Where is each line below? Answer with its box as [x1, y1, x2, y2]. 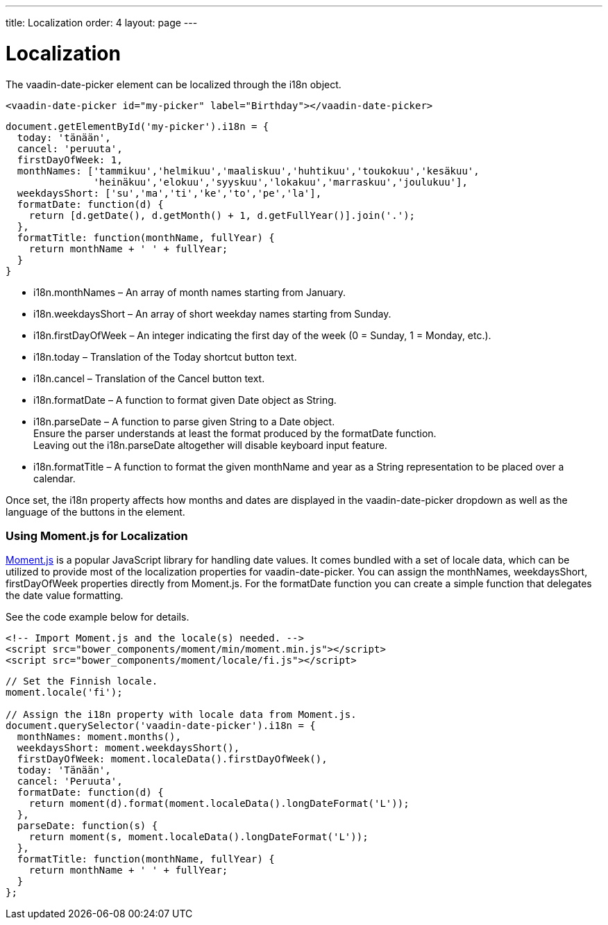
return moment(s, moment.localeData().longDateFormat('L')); [28, 831, 369, 843]
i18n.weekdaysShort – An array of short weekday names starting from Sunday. [33, 307, 391, 320]
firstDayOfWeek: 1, [17, 154, 123, 165]
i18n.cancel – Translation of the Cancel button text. [33, 372, 265, 384]
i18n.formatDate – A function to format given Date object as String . [33, 393, 337, 406]
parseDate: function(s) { [17, 820, 158, 832]
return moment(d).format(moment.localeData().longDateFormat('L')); [28, 798, 409, 810]
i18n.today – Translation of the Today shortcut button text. [33, 350, 297, 363]
